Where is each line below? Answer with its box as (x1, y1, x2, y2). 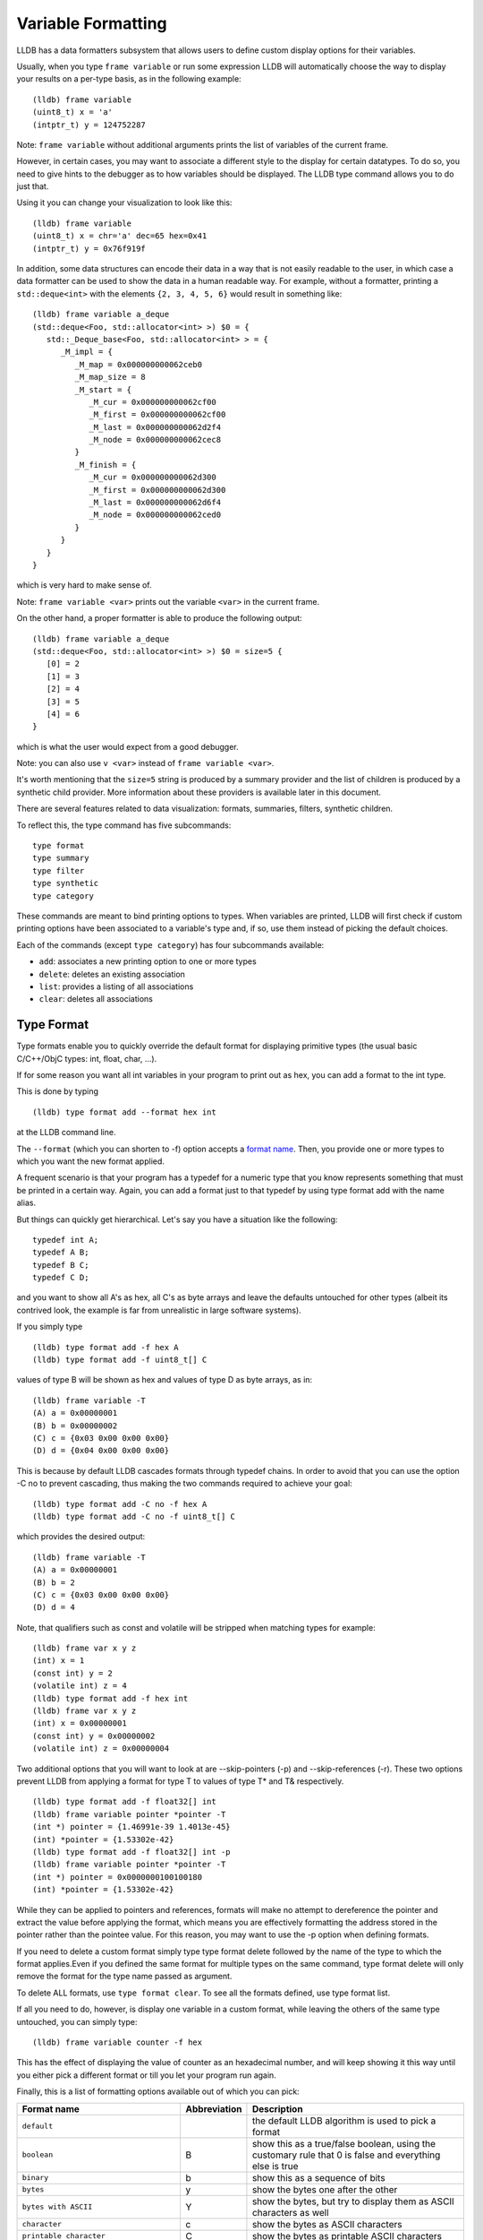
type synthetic (32, 878, 99, 889)
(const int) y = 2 (32, 1667, 114, 1678)
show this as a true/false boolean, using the (251, 2137, 436, 2150)
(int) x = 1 (32, 1656, 85, 1666)
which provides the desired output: (16, 1531, 146, 1542)
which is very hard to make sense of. (16, 580, 152, 590)
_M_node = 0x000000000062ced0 (89, 510, 222, 520)
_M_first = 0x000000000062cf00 (89, 409, 226, 420)
